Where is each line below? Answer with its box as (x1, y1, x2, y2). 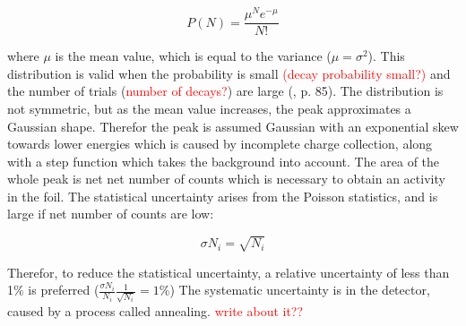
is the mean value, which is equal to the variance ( (55, 47, 332, 65)
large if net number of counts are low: (7, 204, 214, 223)
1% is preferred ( (7, 280, 99, 299)
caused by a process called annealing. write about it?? (7, 301, 304, 320)
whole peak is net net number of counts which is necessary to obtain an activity (7, 169, 445, 188)
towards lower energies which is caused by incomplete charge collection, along (7, 134, 433, 153)
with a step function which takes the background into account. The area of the (7, 151, 440, 170)
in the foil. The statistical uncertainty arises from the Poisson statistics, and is (7, 186, 438, 205)
